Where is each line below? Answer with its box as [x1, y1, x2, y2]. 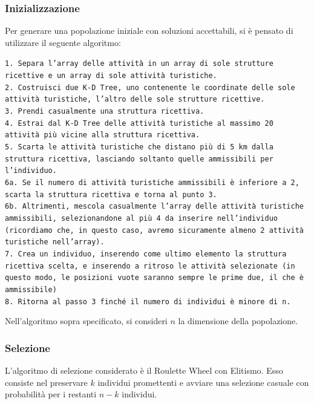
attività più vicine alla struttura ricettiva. [5, 131, 200, 140]
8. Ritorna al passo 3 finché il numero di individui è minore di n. [5, 297, 291, 306]
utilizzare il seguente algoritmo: [5, 36, 121, 48]
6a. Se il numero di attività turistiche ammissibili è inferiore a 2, [5, 178, 299, 187]
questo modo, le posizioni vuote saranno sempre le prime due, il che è [5, 273, 304, 282]
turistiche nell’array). [5, 238, 105, 247]
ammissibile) [5, 285, 57, 294]
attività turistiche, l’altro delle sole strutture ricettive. [5, 95, 265, 104]
